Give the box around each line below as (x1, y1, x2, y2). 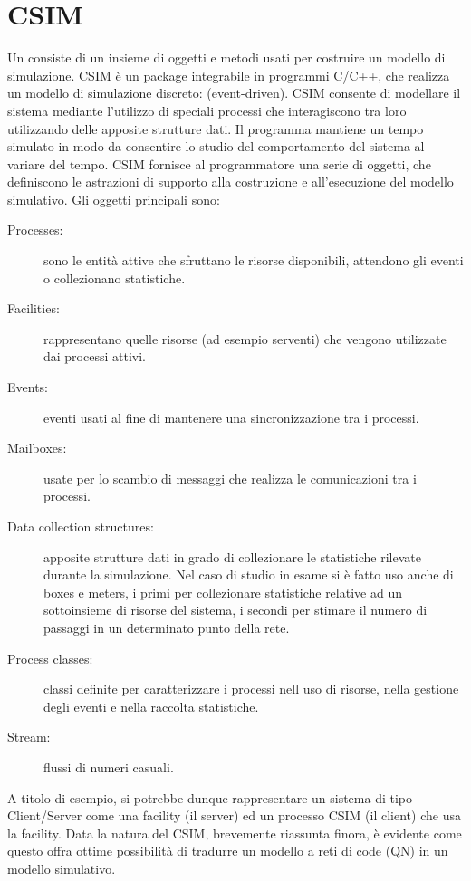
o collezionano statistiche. (43, 268, 186, 287)
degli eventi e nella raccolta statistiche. (43, 696, 259, 715)
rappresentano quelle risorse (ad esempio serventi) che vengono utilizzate (43, 329, 447, 348)
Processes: (7, 220, 63, 239)
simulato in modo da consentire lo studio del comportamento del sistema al (7, 137, 425, 156)
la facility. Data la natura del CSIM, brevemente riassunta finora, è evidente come (7, 823, 462, 842)
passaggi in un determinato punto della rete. (43, 618, 290, 637)
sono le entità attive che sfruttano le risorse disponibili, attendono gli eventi (43, 251, 464, 270)
